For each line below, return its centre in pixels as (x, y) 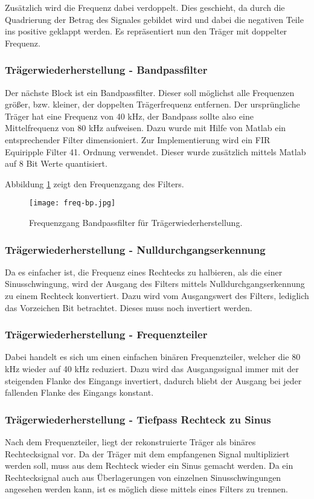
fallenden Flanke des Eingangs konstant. (79, 392)
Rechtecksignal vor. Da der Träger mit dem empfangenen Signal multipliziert (147, 453)
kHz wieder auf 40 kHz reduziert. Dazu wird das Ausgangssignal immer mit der (152, 369)
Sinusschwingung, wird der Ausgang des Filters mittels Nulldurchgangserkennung (155, 284)
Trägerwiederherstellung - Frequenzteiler (106, 334)
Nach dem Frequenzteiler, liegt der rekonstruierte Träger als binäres (130, 442)
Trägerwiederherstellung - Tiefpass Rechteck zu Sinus (138, 419)
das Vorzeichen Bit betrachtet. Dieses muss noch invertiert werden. (129, 307)
